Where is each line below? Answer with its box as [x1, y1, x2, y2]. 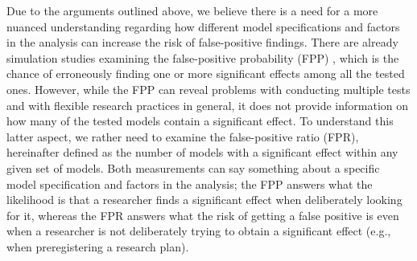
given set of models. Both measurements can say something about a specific [6, 159, 380, 176]
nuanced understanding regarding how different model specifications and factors [6, 18, 400, 35]
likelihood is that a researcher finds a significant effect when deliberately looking [6, 191, 403, 208]
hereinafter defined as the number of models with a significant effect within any [6, 144, 398, 161]
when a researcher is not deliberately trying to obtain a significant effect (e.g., [6, 222, 391, 239]
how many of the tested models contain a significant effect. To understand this [6, 112, 394, 129]
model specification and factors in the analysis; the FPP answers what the [6, 175, 373, 192]
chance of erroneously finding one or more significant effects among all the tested [6, 65, 405, 82]
